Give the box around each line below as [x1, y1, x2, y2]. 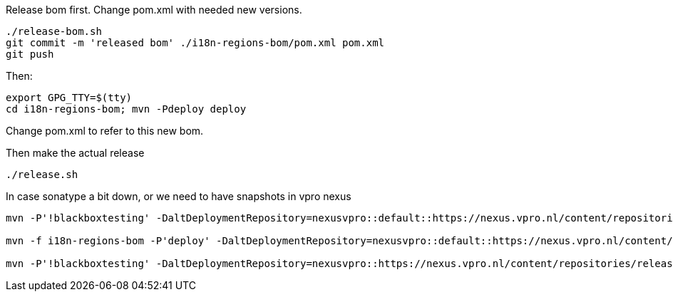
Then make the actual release [6, 147, 145, 159]
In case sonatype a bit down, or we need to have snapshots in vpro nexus [6, 190, 351, 202]
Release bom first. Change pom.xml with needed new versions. [6, 4, 302, 16]
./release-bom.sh [6, 26, 102, 37]
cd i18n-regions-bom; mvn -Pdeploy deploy [6, 103, 247, 115]
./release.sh [6, 169, 78, 180]
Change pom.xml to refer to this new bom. [6, 125, 204, 137]
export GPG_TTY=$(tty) [6, 92, 133, 103]
